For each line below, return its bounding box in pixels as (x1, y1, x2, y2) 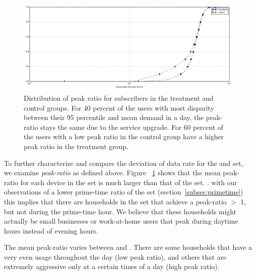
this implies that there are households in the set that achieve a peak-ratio (4, 196, 227, 206)
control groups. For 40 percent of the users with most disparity (24, 102, 214, 113)
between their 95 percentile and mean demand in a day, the (24, 112, 204, 122)
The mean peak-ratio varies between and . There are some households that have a (4, 242, 252, 252)
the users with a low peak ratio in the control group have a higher (24, 131, 224, 142)
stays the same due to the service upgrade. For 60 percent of (40, 121, 223, 132)
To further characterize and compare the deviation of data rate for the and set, (4, 157, 244, 168)
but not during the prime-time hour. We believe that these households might (4, 206, 237, 216)
